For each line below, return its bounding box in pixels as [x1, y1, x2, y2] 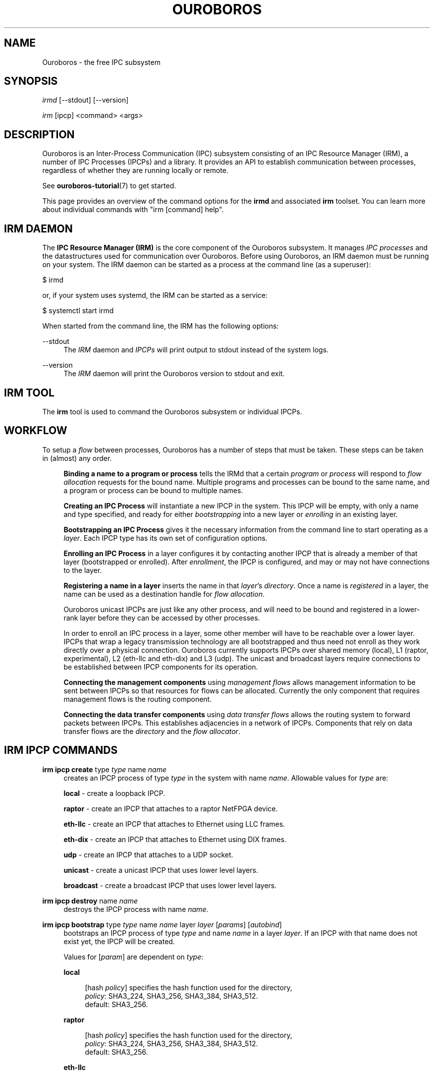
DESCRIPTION [4, 128, 75, 141]
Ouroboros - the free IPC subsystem [42, 57, 161, 66]
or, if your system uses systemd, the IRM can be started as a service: [42, 291, 268, 300]
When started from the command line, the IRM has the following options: [42, 322, 279, 331]
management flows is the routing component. [63, 694, 212, 703]
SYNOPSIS [4, 75, 58, 88]
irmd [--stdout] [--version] [42, 96, 129, 105]
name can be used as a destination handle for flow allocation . [63, 589, 265, 598]
